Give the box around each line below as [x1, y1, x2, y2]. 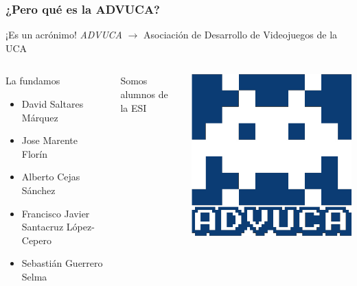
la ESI [120, 100, 147, 115]
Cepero [21, 233, 52, 247]
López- [66, 219, 95, 234]
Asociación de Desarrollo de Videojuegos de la [143, 27, 338, 42]
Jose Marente [21, 133, 78, 147]
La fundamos [5, 73, 60, 88]
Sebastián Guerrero [21, 256, 103, 270]
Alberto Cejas [21, 169, 80, 184]
